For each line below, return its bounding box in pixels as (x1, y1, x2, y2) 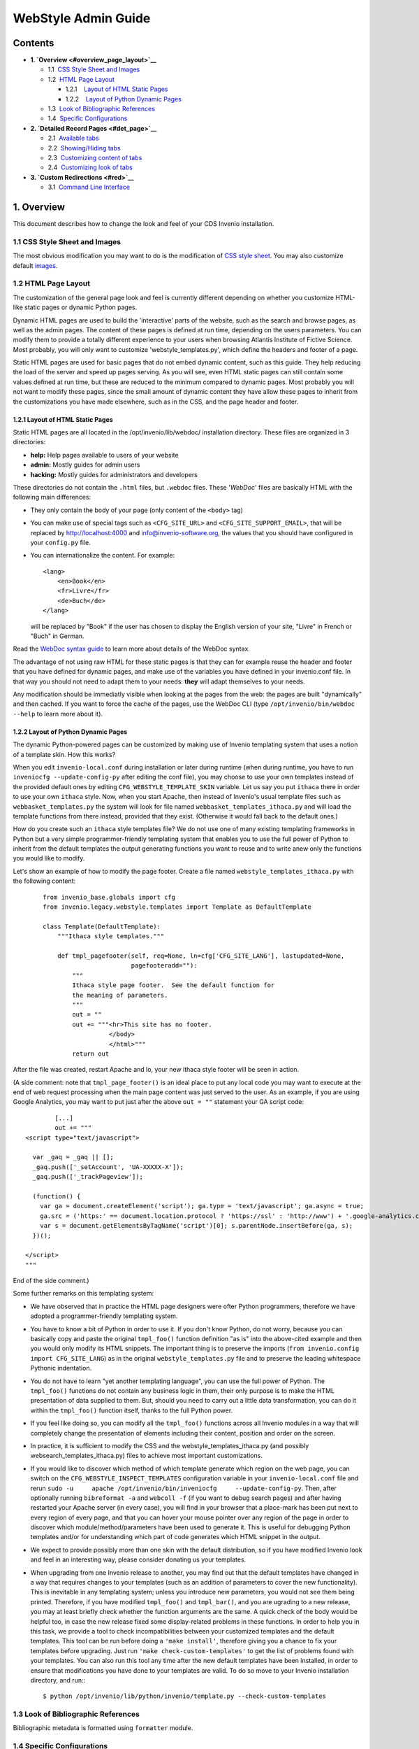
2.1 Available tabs (47, 134, 99, 143)
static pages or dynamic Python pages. (24, 303, 138, 311)
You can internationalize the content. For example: (30, 551, 175, 560)
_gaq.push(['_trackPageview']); (32, 1173, 143, 1181)
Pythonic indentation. (30, 1364, 92, 1373)
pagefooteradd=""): (131, 962, 198, 970)
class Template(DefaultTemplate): (43, 922, 161, 930)
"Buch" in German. (30, 632, 84, 640)
